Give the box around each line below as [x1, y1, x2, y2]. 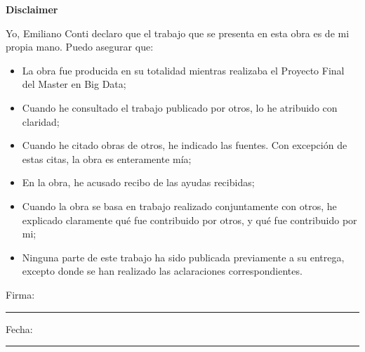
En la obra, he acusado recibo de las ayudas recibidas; [22, 175, 255, 190]
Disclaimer [6, 2, 58, 16]
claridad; [22, 114, 60, 129]
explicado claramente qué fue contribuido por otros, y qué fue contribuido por [22, 212, 357, 227]
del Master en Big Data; [22, 77, 126, 91]
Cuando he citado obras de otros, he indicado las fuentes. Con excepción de [22, 138, 347, 152]
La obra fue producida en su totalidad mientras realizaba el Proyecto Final [22, 63, 345, 77]
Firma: [6, 287, 35, 301]
